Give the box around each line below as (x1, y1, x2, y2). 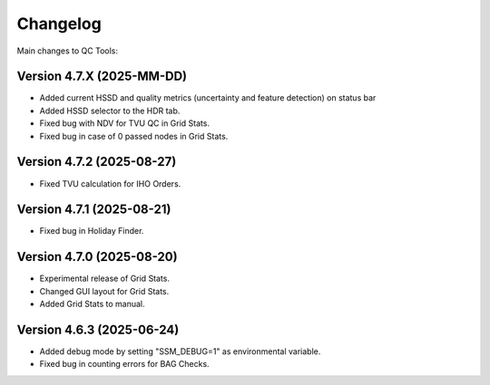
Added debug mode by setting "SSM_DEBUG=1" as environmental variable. (39, 346, 321, 357)
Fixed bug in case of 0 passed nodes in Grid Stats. (39, 130, 229, 141)
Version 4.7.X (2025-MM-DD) (16, 69, 188, 84)
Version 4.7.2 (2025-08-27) (16, 154, 177, 169)
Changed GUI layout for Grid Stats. (39, 285, 170, 296)
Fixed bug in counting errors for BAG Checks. (39, 359, 210, 370)
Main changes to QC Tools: (16, 45, 118, 56)
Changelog (16, 14, 102, 34)
